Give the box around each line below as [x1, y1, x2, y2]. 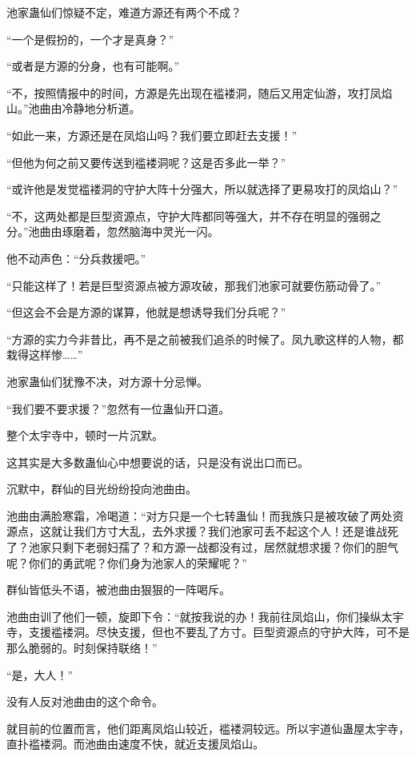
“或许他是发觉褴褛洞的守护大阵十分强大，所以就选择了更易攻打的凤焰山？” [6, 181, 398, 197]
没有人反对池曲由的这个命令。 [6, 693, 163, 710]
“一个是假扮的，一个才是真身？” [6, 30, 174, 47]
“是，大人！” [6, 666, 74, 683]
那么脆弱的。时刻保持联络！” [6, 639, 158, 656]
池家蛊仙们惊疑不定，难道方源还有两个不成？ [6, 4, 242, 20]
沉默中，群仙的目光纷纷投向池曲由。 [6, 480, 197, 497]
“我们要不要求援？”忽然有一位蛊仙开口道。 [6, 400, 230, 416]
